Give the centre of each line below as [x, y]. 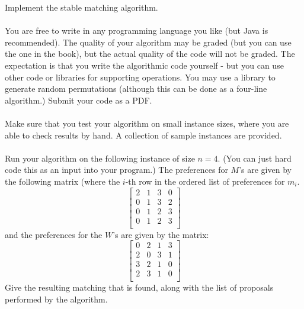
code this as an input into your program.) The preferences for [116, 170]
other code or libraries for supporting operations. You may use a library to [140, 77]
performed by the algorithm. [56, 299]
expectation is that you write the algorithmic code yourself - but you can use [144, 65]
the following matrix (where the [63, 181]
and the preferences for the [54, 234]
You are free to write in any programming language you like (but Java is [137, 30]
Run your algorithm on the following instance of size [100, 158]
